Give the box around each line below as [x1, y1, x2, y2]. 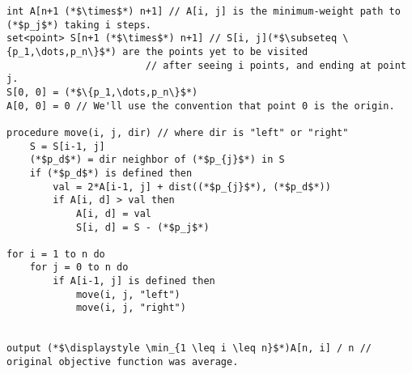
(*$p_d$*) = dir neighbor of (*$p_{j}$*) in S [29, 154, 285, 166]
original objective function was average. [6, 356, 239, 368]
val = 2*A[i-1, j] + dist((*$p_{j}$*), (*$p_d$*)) [53, 181, 331, 193]
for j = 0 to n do [29, 261, 129, 274]
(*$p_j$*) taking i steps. [6, 19, 151, 31]
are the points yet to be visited [122, 45, 308, 57]
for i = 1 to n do [6, 248, 105, 260]
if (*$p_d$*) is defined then [29, 167, 193, 179]
